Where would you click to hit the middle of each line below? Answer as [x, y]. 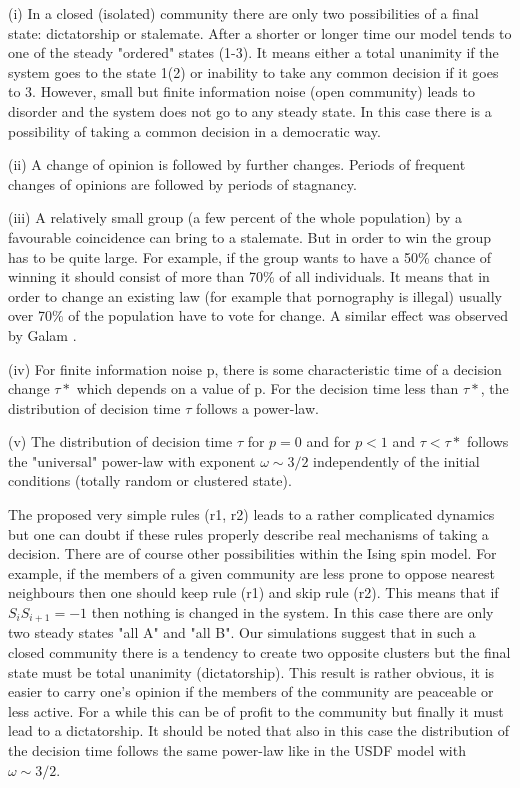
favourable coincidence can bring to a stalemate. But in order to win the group [250, 236]
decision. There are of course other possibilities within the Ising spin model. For [252, 553]
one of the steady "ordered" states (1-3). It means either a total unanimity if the [253, 52]
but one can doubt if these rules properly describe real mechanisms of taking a [248, 533]
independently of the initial [396, 460]
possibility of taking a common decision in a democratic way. [194, 130]
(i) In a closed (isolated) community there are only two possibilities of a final [243, 13]
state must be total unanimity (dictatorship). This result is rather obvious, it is [251, 671]
